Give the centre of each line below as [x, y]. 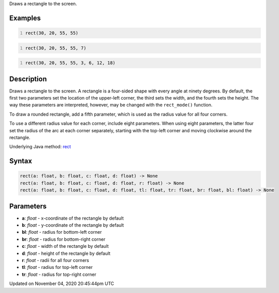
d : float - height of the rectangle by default [66, 253]
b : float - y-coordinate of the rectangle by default [73, 225]
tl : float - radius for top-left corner [57, 267]
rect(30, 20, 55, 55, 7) [56, 48]
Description [28, 79]
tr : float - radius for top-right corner [59, 274]
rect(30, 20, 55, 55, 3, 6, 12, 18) [70, 63]
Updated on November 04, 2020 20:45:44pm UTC [62, 283]
